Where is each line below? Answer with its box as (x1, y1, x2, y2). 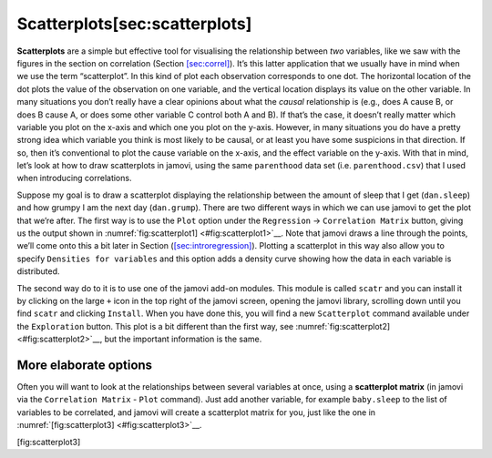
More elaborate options (16, 357, 153, 372)
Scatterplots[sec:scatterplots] (16, 14, 252, 34)
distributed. (16, 266, 60, 277)
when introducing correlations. (16, 173, 132, 184)
